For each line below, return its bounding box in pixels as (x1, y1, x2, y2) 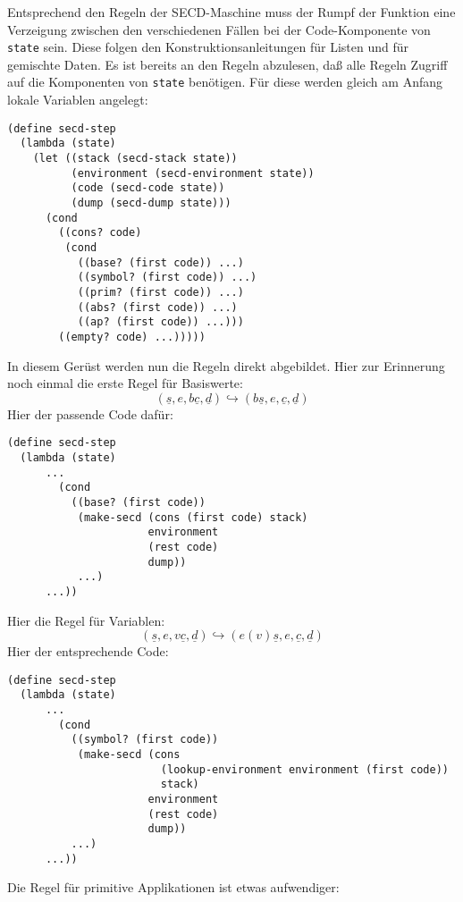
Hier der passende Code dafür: (7, 404, 173, 423)
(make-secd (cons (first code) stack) (77, 510, 308, 524)
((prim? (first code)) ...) (77, 285, 244, 299)
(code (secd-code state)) (71, 181, 225, 195)
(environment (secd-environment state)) (71, 166, 315, 180)
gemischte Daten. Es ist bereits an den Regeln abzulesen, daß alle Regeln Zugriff (7, 55, 448, 73)
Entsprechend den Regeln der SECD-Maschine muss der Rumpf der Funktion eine (7, 3, 456, 21)
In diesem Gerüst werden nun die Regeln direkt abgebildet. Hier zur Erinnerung (7, 356, 445, 375)
